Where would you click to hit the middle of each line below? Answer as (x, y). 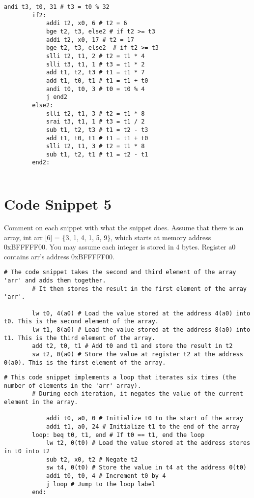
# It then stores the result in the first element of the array (139, 289)
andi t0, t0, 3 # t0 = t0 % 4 (95, 89)
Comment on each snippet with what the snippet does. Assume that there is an (124, 227)
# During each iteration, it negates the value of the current (138, 394)
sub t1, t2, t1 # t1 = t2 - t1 (97, 154)
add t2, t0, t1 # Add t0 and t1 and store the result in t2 (132, 346)
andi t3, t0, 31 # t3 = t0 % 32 (57, 7)
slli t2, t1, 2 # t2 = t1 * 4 (95, 56)
